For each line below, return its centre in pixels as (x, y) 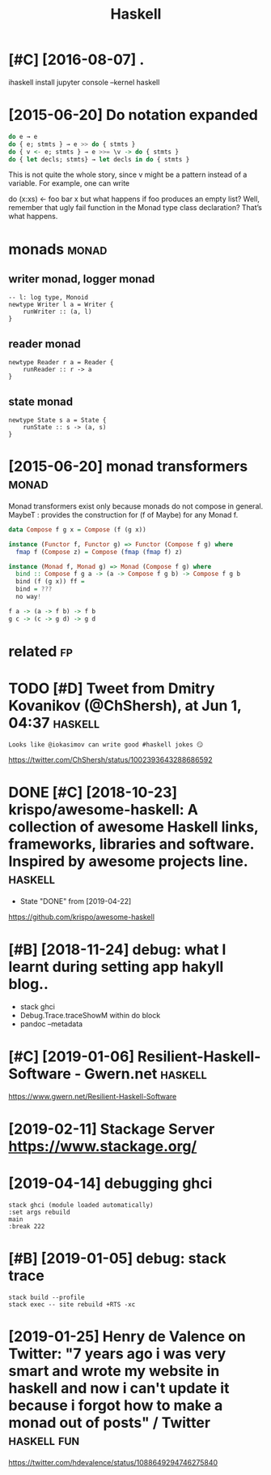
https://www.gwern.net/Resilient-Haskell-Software (93, 1096)
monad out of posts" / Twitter (110, 1423)
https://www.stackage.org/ (103, 1146)
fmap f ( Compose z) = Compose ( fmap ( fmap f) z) (99, 552)
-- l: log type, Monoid (49, 298)
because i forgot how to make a (116, 1405)
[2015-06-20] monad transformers (128, 467)
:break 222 (27, 1226)
